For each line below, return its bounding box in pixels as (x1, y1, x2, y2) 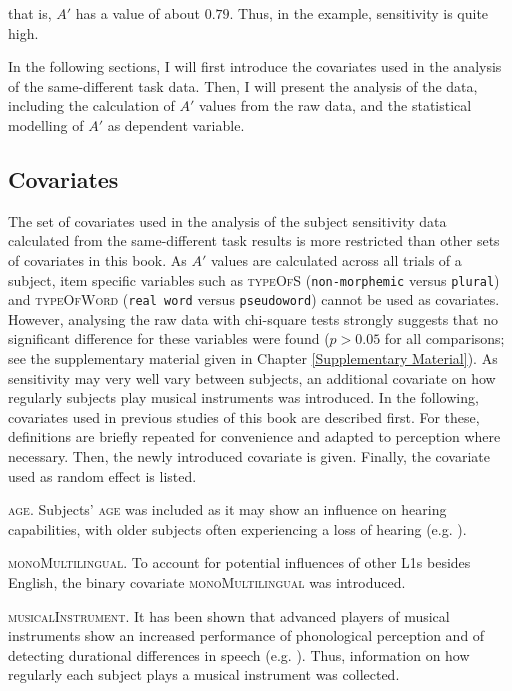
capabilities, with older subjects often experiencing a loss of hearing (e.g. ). (8, 518, 467, 539)
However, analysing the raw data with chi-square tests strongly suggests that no (8, 308, 498, 329)
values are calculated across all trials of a (210, 249, 462, 270)
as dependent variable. (107, 114, 245, 135)
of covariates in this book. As (8, 249, 187, 270)
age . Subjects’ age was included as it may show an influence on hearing (8, 499, 447, 520)
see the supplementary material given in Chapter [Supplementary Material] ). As (8, 348, 498, 369)
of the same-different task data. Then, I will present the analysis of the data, (8, 75, 478, 96)
